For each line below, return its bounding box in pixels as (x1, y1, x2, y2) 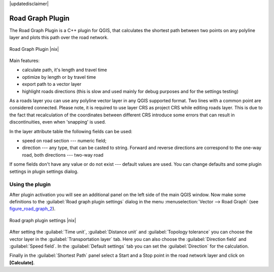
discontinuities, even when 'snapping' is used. (9, 119, 106, 125)
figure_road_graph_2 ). (9, 206, 56, 212)
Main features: (9, 57, 40, 64)
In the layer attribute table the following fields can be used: (9, 128, 132, 134)
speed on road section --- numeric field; (22, 137, 107, 143)
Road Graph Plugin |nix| (9, 46, 59, 52)
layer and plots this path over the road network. (9, 35, 109, 41)
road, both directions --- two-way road (22, 152, 104, 158)
